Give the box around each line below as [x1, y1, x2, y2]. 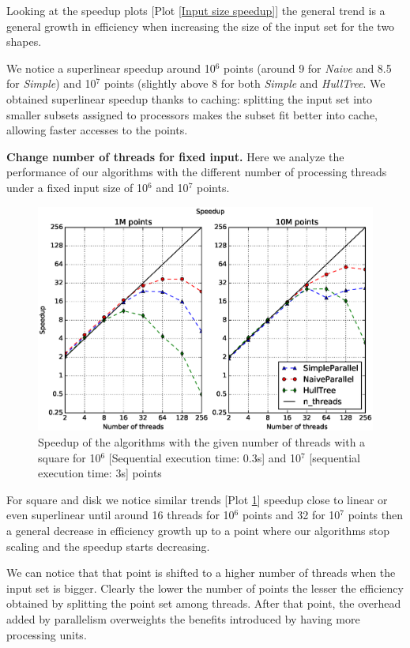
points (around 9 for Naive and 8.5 [224, 59, 392, 76]
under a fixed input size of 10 [6, 179, 149, 195]
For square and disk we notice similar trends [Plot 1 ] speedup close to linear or [6, 491, 388, 507]
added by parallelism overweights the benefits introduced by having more [6, 610, 360, 627]
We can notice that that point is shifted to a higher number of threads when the [6, 564, 396, 581]
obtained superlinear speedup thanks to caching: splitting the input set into [6, 90, 372, 107]
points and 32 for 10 [242, 507, 340, 523]
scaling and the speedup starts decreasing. [6, 537, 210, 554]
